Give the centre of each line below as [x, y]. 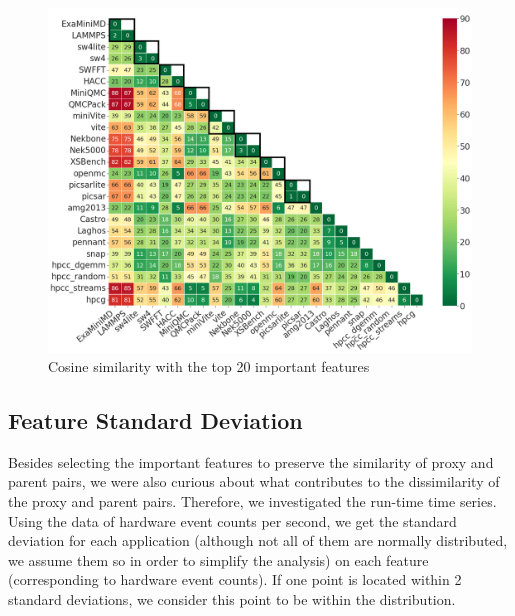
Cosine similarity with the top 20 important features [209, 366]
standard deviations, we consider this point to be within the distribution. [232, 599]
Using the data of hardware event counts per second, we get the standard [232, 520]
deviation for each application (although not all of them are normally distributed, [258, 540]
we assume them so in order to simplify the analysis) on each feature [218, 559]
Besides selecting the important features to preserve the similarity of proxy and [251, 461]
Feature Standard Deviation [155, 420]
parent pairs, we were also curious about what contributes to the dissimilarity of [254, 481]
